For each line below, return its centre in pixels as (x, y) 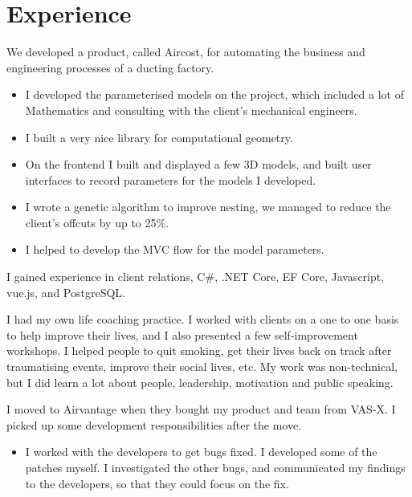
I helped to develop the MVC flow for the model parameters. (175, 249)
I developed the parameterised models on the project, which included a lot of (215, 94)
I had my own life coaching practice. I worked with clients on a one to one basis (203, 319)
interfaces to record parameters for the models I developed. (171, 179)
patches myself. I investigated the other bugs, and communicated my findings (215, 467)
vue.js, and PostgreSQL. (66, 292)
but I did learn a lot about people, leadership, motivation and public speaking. (200, 382)
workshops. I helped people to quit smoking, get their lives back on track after (199, 350)
